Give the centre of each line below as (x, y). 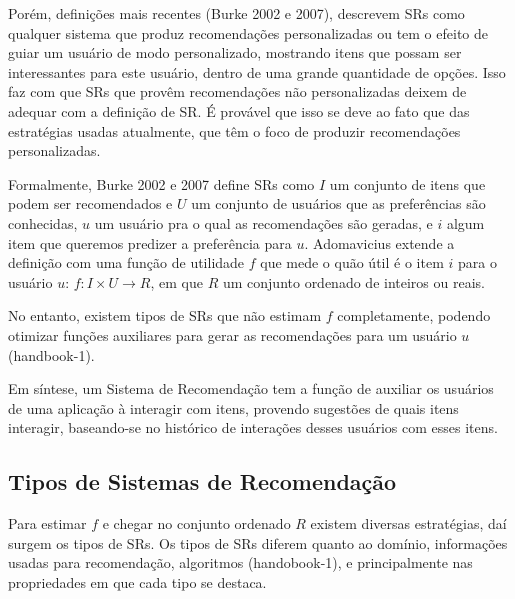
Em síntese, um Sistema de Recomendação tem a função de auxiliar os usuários (251, 388)
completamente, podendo (414, 315)
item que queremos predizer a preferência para (150, 242)
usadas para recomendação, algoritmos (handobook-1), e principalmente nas (240, 562)
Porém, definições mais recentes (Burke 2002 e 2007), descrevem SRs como (236, 13)
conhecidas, (43, 222)
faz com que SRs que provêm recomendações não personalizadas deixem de (237, 91)
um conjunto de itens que (407, 183)
